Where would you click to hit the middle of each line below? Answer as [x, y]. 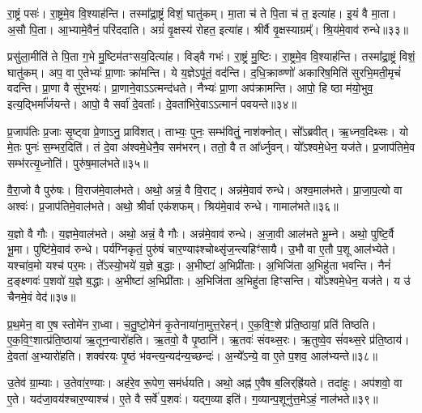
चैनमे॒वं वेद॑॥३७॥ [42, 296]
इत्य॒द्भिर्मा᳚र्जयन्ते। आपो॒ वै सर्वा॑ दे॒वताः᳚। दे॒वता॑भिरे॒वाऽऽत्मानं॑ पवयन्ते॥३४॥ [152, 103]
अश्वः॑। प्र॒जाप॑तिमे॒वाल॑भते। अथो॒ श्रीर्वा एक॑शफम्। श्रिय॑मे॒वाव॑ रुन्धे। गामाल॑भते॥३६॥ [173, 205]
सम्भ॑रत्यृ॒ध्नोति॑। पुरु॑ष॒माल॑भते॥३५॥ [78, 162]
